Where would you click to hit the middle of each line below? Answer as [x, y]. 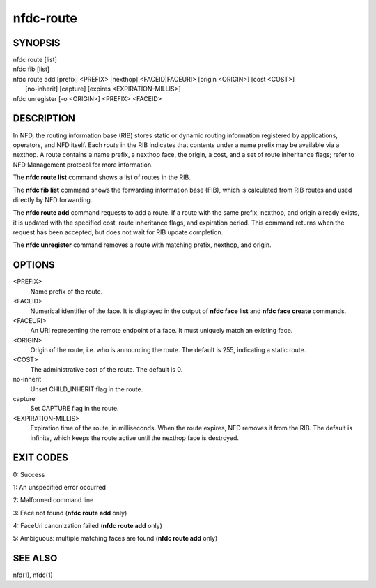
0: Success [29, 474]
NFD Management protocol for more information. [83, 165]
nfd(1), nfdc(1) [33, 575]
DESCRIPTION [44, 119]
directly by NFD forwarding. [53, 199]
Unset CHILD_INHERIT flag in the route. [87, 389]
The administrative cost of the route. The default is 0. [107, 369]
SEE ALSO [35, 558]
